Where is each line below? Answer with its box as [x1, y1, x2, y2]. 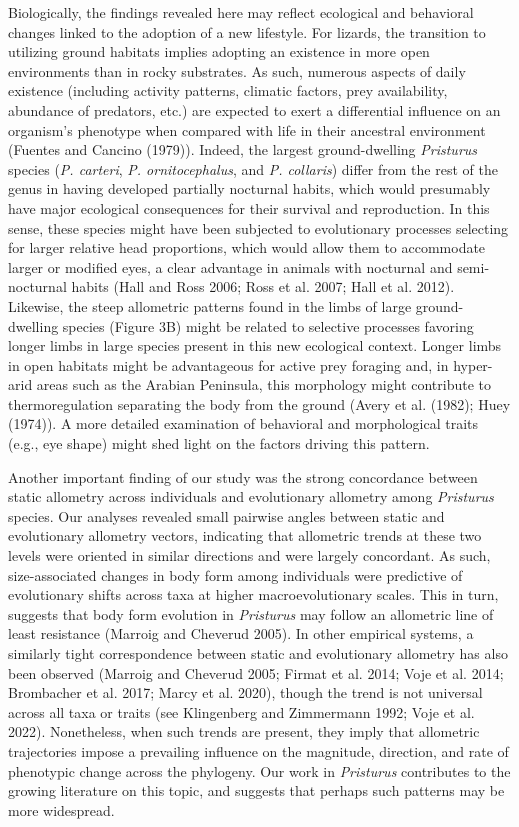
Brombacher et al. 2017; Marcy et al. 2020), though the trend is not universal [8, 682, 483, 703]
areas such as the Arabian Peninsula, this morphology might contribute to [36, 374, 492, 395]
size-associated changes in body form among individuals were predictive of [8, 564, 463, 585]
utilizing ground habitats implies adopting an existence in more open [8, 41, 430, 62]
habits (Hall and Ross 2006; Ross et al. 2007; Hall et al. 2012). [71, 276, 455, 297]
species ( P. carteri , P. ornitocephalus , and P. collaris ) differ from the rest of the [8, 158, 498, 179]
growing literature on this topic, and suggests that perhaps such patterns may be [8, 780, 505, 801]
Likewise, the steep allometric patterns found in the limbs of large [8, 295, 412, 316]
